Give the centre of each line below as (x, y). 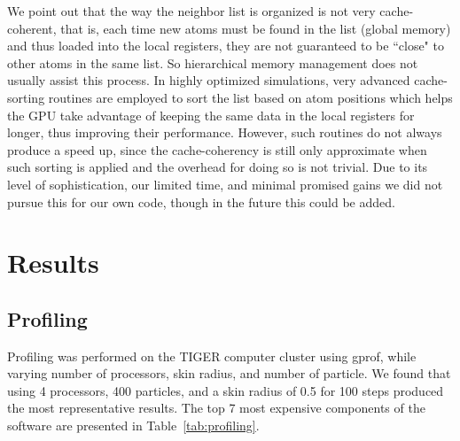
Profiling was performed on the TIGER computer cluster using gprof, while (212, 356)
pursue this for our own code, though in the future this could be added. (201, 201)
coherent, (32, 28)
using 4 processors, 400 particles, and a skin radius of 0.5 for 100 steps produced (226, 390)
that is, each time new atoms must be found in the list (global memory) (256, 28)
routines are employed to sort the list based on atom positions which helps (250, 97)
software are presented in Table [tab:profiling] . (133, 426)
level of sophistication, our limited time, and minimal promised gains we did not (225, 184)
